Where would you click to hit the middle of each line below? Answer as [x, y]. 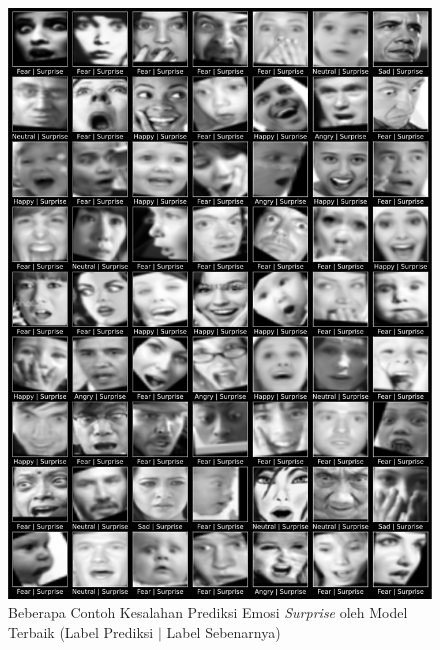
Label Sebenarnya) [223, 631]
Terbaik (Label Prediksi [81, 631]
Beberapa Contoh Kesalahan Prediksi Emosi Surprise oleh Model [208, 612]
